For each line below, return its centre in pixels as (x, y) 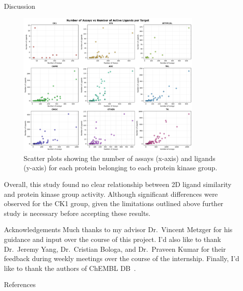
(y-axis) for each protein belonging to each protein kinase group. (121, 168)
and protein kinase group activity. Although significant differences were (111, 194)
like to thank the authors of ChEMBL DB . (70, 268)
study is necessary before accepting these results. (77, 213)
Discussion (20, 6)
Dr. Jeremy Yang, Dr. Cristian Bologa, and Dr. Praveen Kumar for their (115, 249)
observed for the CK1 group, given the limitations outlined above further (114, 203)
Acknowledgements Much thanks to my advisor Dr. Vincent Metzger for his (118, 229)
